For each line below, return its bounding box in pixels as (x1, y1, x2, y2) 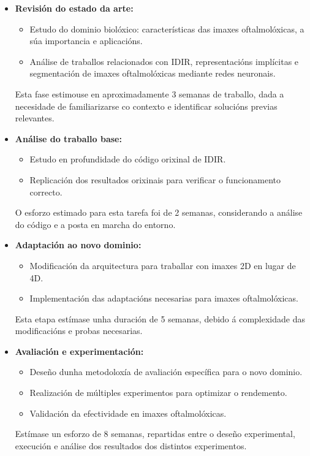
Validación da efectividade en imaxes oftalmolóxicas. (29, 406, 227, 419)
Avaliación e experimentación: (15, 344, 144, 357)
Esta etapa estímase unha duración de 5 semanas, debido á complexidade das (15, 312, 305, 325)
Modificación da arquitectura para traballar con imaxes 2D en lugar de (29, 259, 296, 272)
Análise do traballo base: (15, 132, 122, 145)
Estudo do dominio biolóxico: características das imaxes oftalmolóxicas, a (29, 22, 304, 35)
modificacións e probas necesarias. (15, 324, 143, 337)
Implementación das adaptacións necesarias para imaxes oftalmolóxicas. (29, 292, 298, 305)
